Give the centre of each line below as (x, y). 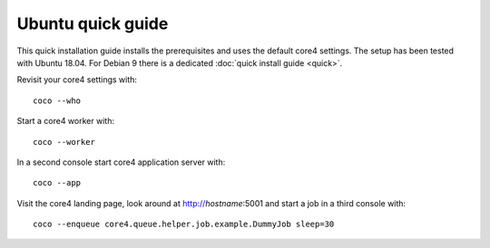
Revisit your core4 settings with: (77, 80)
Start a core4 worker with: (66, 121)
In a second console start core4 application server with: (121, 162)
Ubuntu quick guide (93, 24)
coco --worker (64, 142)
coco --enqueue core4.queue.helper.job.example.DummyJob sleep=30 (184, 224)
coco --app (57, 183)
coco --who (57, 100)
